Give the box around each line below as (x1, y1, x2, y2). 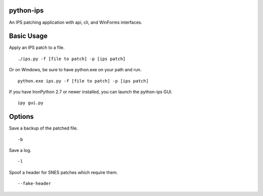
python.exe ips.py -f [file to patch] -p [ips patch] (18, 78, 149, 83)
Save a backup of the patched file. (9, 125, 78, 131)
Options (9, 113, 34, 121)
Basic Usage (9, 32, 48, 40)
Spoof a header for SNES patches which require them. (9, 169, 118, 175)
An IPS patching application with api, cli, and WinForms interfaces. (9, 19, 142, 25)
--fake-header (18, 181, 51, 186)
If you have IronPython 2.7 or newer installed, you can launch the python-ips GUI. (9, 89, 172, 95)
